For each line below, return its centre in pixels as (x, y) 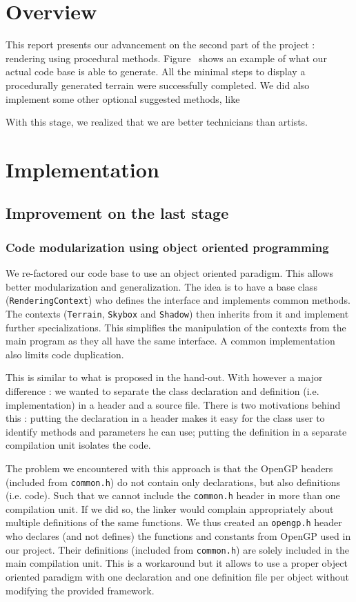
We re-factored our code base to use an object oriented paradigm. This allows (169, 273)
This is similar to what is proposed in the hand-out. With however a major (164, 377)
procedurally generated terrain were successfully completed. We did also (158, 85)
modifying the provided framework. (80, 590)
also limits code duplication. (65, 354)
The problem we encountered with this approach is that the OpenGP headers (169, 468)
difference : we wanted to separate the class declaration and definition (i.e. (162, 390)
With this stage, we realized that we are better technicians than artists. (157, 122)
